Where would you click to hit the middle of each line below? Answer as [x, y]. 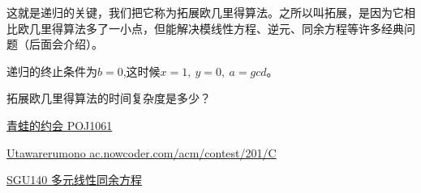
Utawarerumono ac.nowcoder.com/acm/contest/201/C [142, 152]
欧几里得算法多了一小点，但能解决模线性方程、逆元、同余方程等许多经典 [210, 28]
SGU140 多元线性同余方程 [74, 180]
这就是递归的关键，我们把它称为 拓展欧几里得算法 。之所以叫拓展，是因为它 [205, 12]
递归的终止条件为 [52, 71]
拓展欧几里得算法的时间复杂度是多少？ [109, 98]
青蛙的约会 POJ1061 [60, 125]
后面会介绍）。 [66, 44]
